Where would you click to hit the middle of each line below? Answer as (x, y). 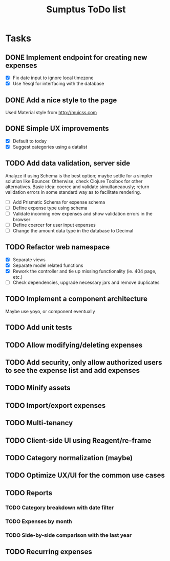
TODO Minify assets (38, 388)
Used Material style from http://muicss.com (51, 112)
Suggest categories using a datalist (50, 147)
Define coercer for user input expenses (54, 225)
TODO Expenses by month (39, 521)
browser (22, 219)
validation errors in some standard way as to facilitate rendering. (73, 192)
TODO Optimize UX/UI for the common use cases (85, 475)
